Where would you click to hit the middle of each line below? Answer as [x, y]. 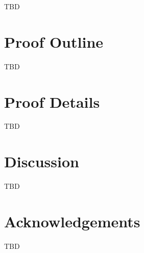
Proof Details [52, 101]
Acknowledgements [72, 221]
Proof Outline [54, 41]
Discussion [42, 161]
